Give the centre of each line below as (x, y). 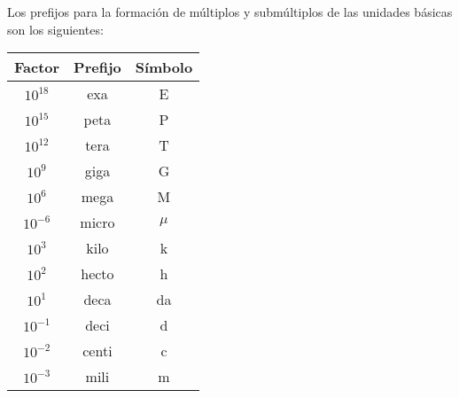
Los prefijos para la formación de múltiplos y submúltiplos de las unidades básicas (230, 12)
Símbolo (164, 67)
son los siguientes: (55, 29)
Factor (37, 67)
